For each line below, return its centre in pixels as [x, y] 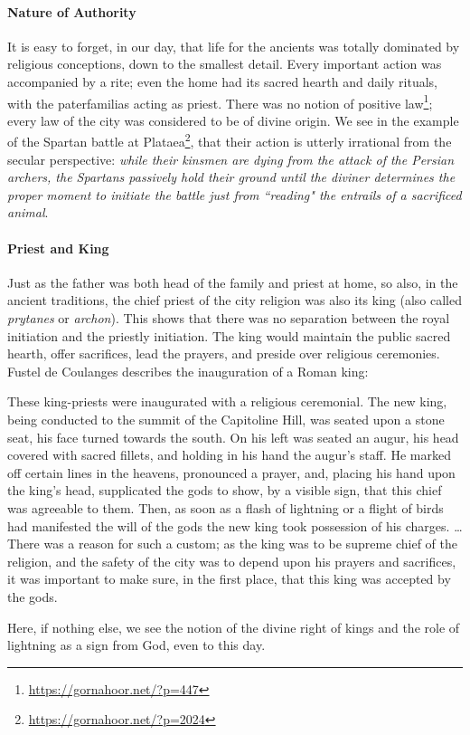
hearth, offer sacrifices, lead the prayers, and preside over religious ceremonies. [224, 353]
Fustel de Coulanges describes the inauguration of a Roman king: [188, 371]
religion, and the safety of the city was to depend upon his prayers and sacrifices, [232, 561]
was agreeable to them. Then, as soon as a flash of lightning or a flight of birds [226, 507]
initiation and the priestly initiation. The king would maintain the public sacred [229, 335]
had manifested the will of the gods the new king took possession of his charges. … [235, 525]
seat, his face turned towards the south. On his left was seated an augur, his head [233, 437]
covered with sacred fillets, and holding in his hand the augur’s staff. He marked [229, 455]
